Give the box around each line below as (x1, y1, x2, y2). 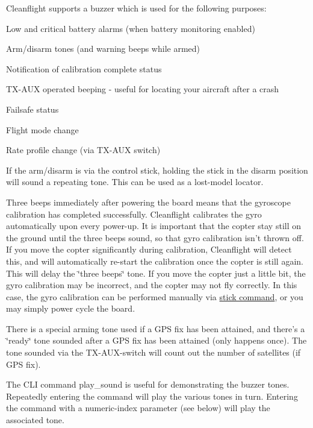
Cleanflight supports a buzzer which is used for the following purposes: (6, 2, 267, 14)
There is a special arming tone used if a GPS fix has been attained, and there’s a (6, 322, 305, 335)
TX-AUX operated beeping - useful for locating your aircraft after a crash (6, 83, 279, 95)
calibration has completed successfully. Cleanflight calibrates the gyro (6, 207, 262, 220)
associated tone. (6, 414, 64, 426)
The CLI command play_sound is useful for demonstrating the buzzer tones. (6, 378, 290, 391)
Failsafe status (6, 102, 59, 115)
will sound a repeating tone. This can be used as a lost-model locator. (6, 175, 264, 188)
